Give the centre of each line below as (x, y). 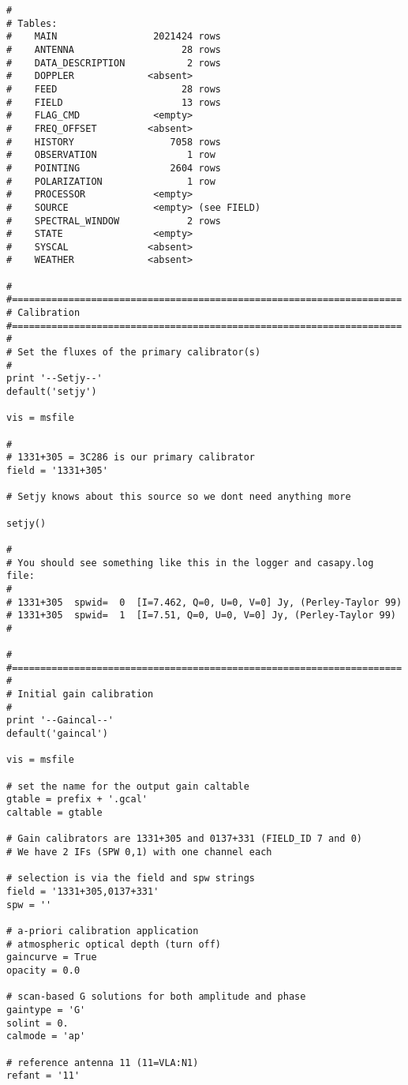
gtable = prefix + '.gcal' (77, 800)
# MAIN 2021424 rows (114, 37)
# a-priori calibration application (103, 931)
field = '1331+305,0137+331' (83, 891)
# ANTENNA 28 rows (114, 49)
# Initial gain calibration (80, 695)
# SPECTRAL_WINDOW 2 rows (114, 221)
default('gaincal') (57, 734)
